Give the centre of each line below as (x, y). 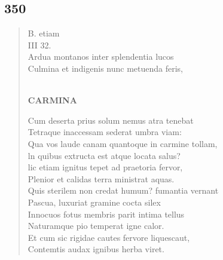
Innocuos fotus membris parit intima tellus (106, 214)
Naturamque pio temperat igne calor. (96, 226)
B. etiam (44, 33)
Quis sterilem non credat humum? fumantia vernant (123, 190)
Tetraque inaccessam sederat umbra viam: (105, 132)
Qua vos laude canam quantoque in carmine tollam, (123, 143)
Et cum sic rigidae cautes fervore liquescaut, (109, 237)
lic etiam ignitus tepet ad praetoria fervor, (105, 167)
